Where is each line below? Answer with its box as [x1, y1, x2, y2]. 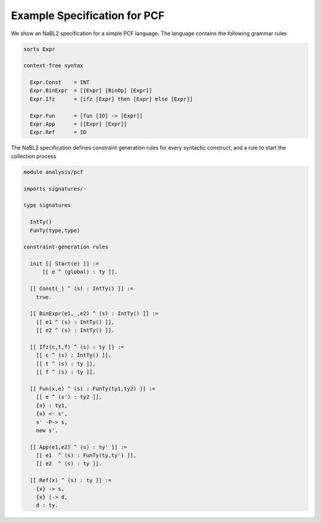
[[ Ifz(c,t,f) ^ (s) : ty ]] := [30, 344, 124, 350]
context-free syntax [23, 63, 83, 69]
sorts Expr [23, 45, 55, 52]
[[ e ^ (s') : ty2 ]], [36, 394, 102, 400]
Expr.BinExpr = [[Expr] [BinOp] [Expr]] [30, 87, 153, 94]
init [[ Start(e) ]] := [30, 260, 99, 267]
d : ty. [36, 502, 59, 509]
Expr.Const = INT [30, 79, 90, 86]
